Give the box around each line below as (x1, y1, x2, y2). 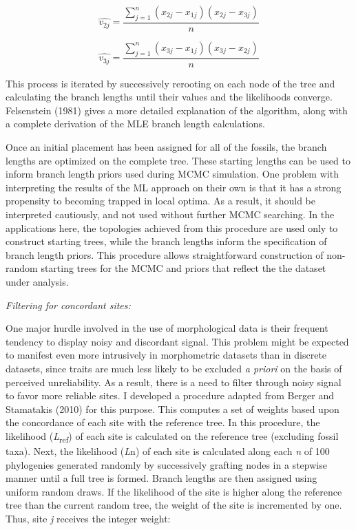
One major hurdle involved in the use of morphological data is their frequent (6, 321, 328, 335)
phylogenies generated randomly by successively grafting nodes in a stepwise (6, 457, 327, 471)
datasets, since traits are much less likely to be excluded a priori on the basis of (6, 361, 342, 375)
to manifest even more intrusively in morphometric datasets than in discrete (6, 348, 327, 362)
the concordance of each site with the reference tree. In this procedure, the (6, 415, 320, 430)
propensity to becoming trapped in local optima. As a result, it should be (6, 193, 316, 208)
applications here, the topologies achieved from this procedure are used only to (6, 220, 338, 235)
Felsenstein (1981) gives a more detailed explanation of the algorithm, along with (6, 103, 348, 117)
